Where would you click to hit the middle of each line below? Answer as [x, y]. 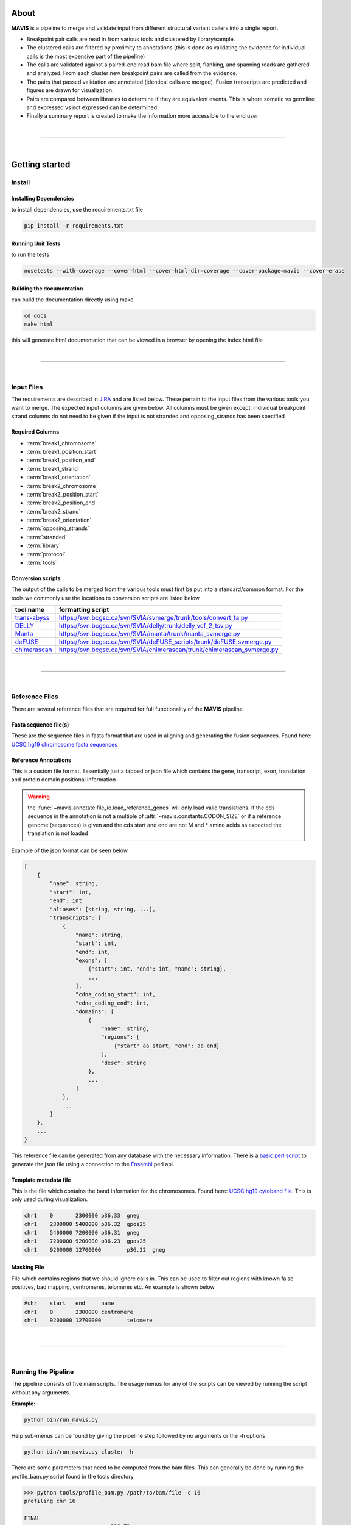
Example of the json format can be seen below [69, 850]
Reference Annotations [41, 760]
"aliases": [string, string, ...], [103, 909]
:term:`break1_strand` [53, 468]
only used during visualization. [50, 1199]
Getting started [41, 165]
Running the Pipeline [43, 1372]
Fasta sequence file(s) [40, 724]
